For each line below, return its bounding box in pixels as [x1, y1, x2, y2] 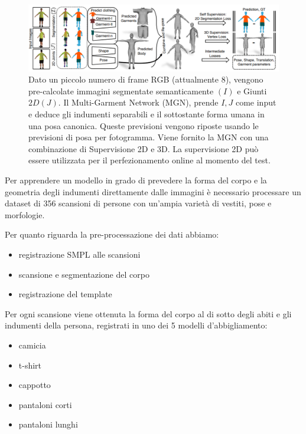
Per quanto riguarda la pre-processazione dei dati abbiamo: [5, 228, 219, 241]
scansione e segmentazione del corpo [18, 268, 149, 280]
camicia [18, 338, 46, 351]
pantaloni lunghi [18, 418, 78, 430]
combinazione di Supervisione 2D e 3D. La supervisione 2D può [28, 142, 259, 154]
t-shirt [18, 359, 42, 371]
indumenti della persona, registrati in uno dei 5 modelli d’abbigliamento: [5, 319, 268, 331]
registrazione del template [18, 288, 112, 300]
